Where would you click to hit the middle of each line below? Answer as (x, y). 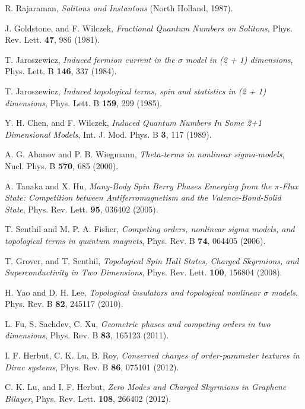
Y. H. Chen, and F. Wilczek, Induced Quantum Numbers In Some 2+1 (134, 123)
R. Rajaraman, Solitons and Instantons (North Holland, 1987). (119, 8)
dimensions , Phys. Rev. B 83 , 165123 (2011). (87, 335)
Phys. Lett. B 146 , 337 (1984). (61, 71)
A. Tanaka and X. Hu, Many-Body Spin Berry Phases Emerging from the (138, 186)
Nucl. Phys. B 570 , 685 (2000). (62, 165)
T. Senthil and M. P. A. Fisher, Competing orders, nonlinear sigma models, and (150, 229)
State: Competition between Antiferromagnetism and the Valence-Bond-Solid (143, 197)
